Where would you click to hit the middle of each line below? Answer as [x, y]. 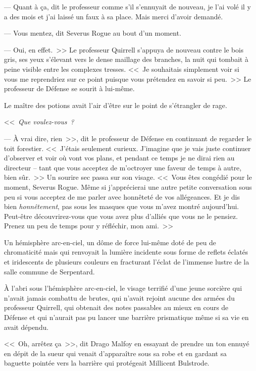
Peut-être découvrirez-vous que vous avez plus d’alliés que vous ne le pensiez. [121, 216]
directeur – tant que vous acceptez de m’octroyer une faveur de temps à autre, [123, 167]
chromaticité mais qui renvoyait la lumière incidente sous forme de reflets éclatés [126, 252]
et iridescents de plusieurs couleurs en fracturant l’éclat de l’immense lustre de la [127, 262]
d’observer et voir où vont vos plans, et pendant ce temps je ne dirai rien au [119, 158]
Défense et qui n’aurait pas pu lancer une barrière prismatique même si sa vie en [127, 317]
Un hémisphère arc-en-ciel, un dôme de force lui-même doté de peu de [110, 242]
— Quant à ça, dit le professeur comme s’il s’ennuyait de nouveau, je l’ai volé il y [128, 6]
